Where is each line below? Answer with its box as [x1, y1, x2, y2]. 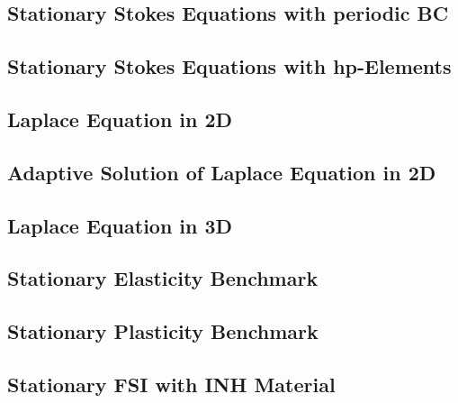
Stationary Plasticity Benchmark [7, 317, 319, 345]
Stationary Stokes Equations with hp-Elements [7, 52, 452, 80]
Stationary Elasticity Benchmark [7, 264, 319, 292]
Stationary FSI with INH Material [7, 370, 336, 398]
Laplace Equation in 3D [7, 211, 233, 239]
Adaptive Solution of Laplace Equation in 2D [7, 158, 436, 186]
